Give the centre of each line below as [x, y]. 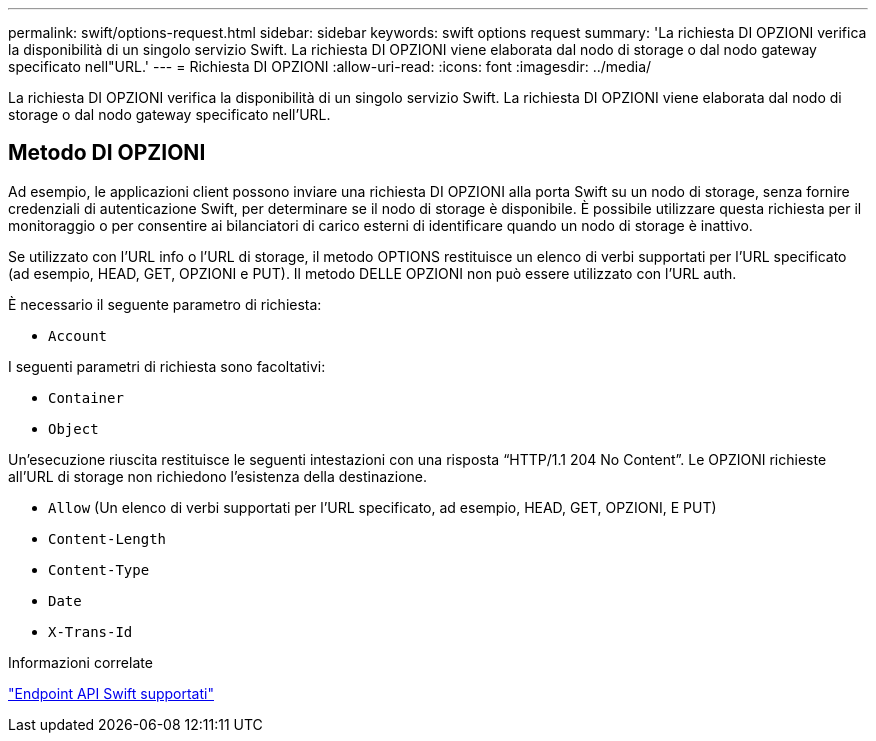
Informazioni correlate [80, 662]
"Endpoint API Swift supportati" [111, 693]
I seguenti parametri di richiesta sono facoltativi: [167, 366]
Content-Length [107, 538]
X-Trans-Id [90, 631]
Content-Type [99, 569]
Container [86, 397]
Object [73, 428]
